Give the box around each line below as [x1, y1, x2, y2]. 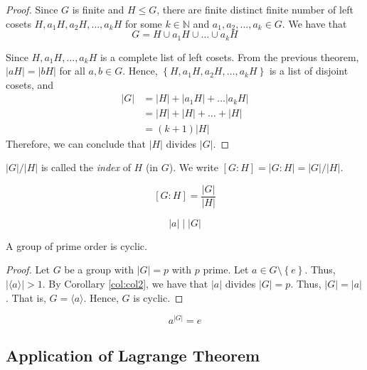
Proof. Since [6, 2, 58, 16]
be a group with [64, 262, 134, 277]
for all [59, 63, 85, 78]
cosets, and [6, 77, 54, 92]
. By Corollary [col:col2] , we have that [42, 276, 208, 290]
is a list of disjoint [269, 63, 349, 78]
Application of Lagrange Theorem [6, 344, 260, 366]
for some [124, 16, 162, 31]
